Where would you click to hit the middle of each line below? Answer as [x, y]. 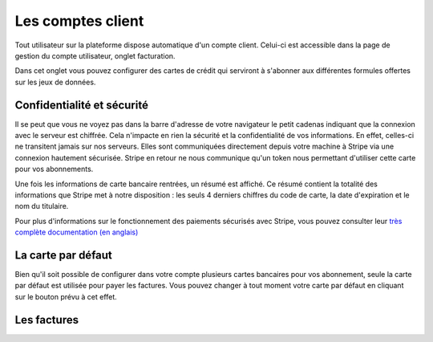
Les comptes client [79, 21]
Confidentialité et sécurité [81, 105]
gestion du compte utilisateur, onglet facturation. [95, 55]
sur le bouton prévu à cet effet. [66, 296]
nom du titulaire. [42, 206]
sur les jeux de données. [55, 82]
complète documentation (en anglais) [77, 232]
